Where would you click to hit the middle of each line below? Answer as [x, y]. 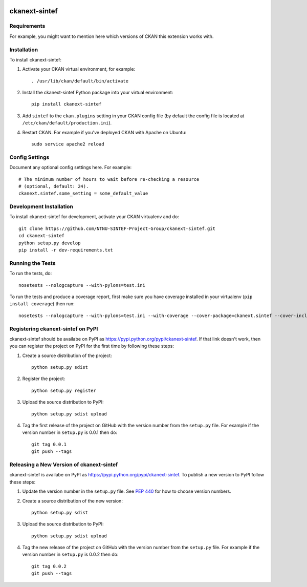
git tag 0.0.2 [49, 566]
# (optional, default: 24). [54, 186]
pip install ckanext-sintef [67, 104]
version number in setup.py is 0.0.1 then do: [70, 432]
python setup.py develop [50, 243]
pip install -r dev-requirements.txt [66, 250]
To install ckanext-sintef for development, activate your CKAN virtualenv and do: [94, 217]
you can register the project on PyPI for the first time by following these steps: [92, 346]
